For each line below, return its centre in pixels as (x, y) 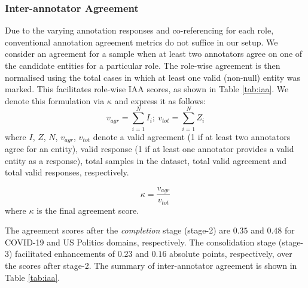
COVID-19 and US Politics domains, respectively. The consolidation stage (141, 242)
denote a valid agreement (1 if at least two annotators (192, 136)
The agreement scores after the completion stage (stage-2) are (118, 230)
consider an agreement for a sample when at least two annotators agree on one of (154, 54)
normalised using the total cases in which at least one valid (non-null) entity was (153, 77)
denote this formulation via (55, 100)
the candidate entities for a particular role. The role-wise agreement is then (143, 65)
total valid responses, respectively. (67, 172)
